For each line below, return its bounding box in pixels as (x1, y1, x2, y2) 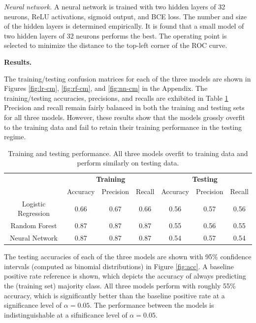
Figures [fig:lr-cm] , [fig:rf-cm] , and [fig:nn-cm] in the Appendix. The (4, 83, 208, 93)
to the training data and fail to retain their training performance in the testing (4, 121, 242, 132)
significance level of (4, 300, 62, 310)
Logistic (22, 198, 46, 208)
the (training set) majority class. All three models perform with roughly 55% (4, 281, 236, 290)
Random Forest (10, 220, 57, 231)
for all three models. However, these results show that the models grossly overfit (4, 112, 245, 122)
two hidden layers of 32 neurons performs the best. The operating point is (4, 30, 227, 40)
